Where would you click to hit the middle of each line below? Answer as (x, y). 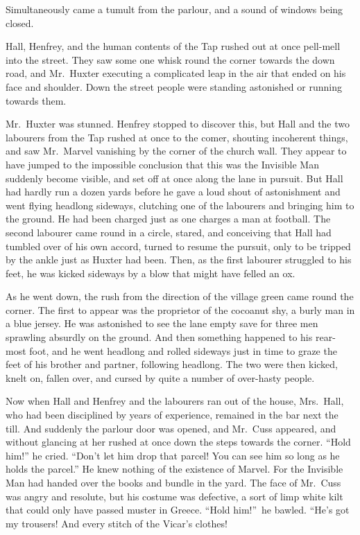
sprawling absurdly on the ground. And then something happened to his (159, 337)
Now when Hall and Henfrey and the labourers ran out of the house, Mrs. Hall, (175, 401)
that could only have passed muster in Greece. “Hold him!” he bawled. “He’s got (178, 510)
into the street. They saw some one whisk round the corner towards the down (170, 59)
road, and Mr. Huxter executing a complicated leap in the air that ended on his (176, 73)
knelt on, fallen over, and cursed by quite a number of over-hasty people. (160, 377)
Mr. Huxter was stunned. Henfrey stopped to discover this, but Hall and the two (178, 124)
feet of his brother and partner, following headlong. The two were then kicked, (172, 364)
